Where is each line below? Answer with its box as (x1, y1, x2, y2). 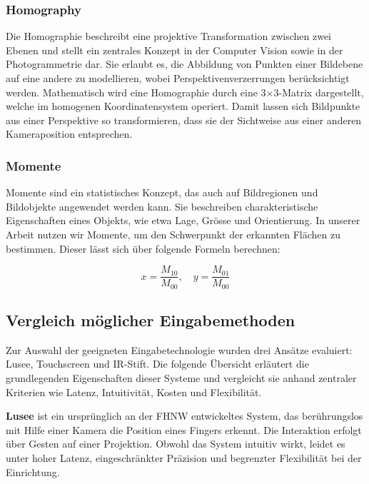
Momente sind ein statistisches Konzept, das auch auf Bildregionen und (6, 185, 318, 200)
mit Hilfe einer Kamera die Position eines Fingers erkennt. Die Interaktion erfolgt (6, 422, 362, 437)
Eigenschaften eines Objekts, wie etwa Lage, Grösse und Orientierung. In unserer (6, 213, 360, 228)
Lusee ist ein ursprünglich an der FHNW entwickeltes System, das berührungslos (6, 408, 363, 423)
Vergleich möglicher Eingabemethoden (6, 309, 295, 331)
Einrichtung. (6, 464, 60, 479)
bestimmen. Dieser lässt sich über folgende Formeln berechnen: (6, 241, 280, 256)
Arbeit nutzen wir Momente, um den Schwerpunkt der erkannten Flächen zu (6, 226, 341, 241)
